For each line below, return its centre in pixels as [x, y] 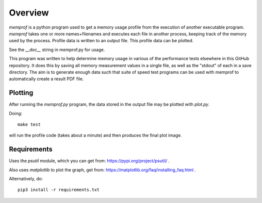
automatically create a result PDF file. [46, 79]
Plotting [21, 93]
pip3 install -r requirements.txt [58, 190]
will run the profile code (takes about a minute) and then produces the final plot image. [95, 135]
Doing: [16, 113]
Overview [29, 13]
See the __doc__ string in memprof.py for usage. [57, 50]
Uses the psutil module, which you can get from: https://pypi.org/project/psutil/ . [89, 161]
